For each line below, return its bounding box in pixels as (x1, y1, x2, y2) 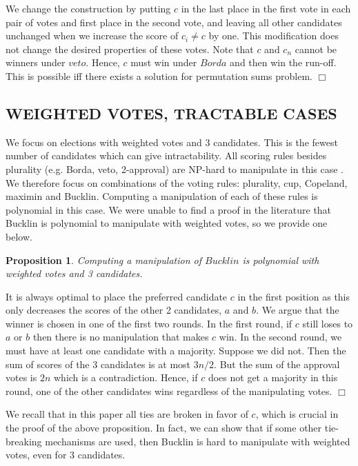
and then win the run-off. (230, 55, 337, 70)
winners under (6, 55, 66, 70)
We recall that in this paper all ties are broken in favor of (6, 407, 248, 421)
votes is (6, 370, 37, 385)
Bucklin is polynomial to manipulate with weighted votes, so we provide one (6, 216, 328, 230)
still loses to (302, 316, 353, 330)
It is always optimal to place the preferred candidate (6, 289, 228, 303)
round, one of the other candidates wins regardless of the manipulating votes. (6, 383, 332, 398)
